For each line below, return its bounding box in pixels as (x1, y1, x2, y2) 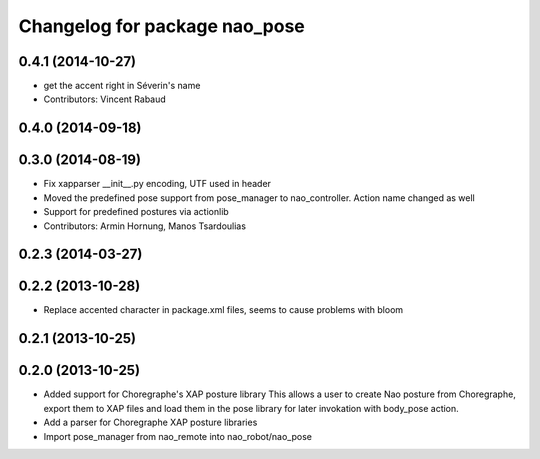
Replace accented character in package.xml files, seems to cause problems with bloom (43, 304, 404, 316)
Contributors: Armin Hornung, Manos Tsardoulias (43, 220, 247, 232)
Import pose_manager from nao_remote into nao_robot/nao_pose (43, 430, 312, 442)
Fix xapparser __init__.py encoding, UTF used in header (43, 178, 272, 190)
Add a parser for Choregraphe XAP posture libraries (43, 416, 258, 429)
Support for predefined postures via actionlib (43, 206, 229, 218)
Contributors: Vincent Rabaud (43, 93, 167, 105)
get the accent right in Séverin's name (43, 80, 201, 92)
